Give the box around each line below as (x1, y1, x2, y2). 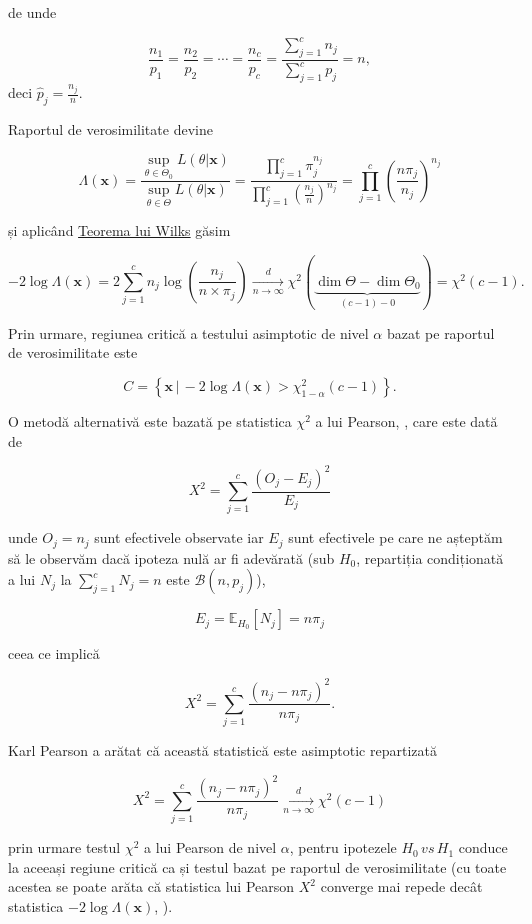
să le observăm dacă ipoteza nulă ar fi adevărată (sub (8, 547, 335, 568)
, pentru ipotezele (289, 837, 397, 858)
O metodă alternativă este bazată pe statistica (8, 410, 292, 431)
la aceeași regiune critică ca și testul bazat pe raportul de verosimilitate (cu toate (8, 856, 507, 877)
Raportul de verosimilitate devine (8, 118, 213, 139)
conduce (458, 837, 508, 858)
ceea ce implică (8, 643, 100, 664)
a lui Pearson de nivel (143, 837, 277, 858)
